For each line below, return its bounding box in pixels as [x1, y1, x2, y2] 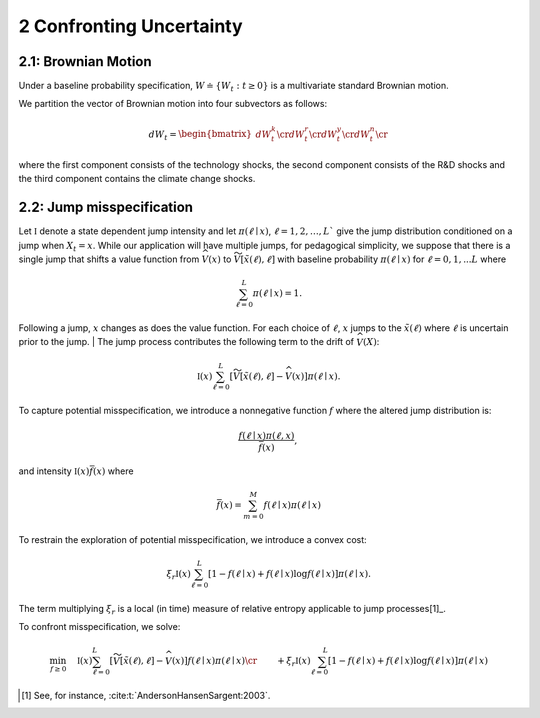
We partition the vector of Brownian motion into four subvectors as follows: [18, 98, 328, 110]
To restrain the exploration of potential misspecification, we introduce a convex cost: [18, 533, 367, 545]
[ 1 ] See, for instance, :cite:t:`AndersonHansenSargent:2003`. [21, 690, 271, 702]
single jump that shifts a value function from [18, 253, 200, 265]
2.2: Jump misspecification [18, 199, 194, 216]
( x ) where [92, 465, 134, 477]
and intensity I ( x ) [18, 465, 90, 477]
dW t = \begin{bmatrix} [148, 128, 252, 142]
